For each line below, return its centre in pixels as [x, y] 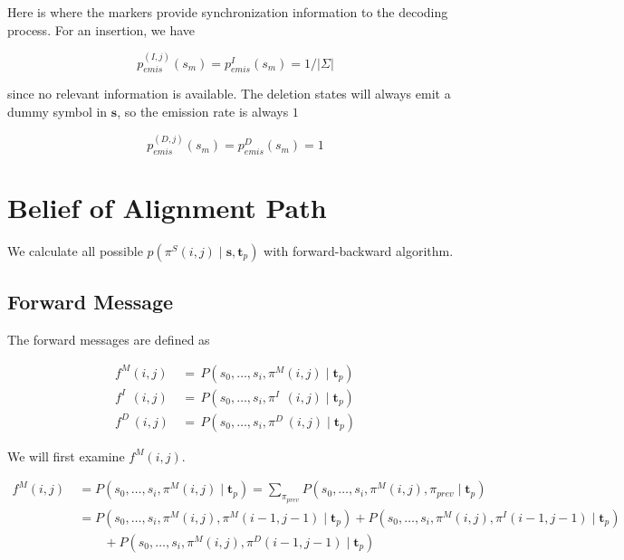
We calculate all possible [75, 250]
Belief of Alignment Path [167, 208]
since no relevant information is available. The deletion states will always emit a [229, 94]
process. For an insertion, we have [101, 29]
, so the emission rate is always [203, 112]
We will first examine [66, 456]
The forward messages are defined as [109, 340]
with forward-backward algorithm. [359, 250]
